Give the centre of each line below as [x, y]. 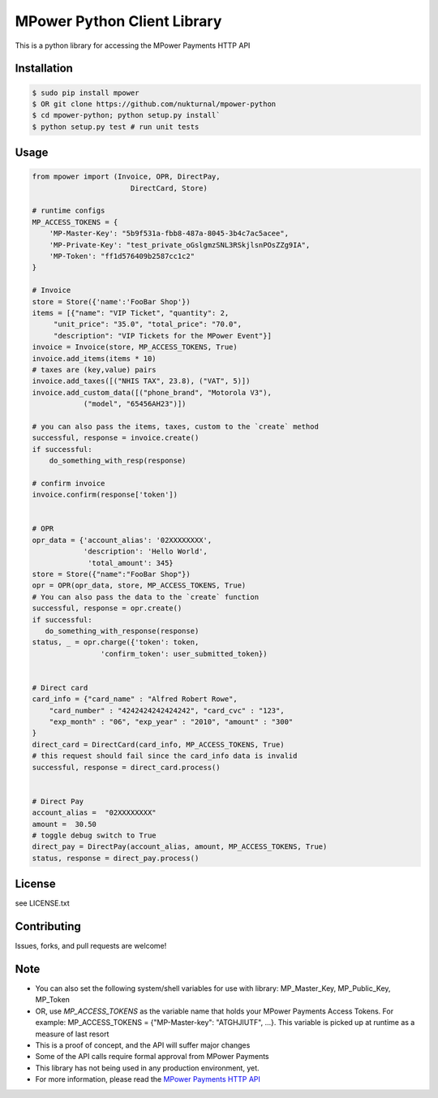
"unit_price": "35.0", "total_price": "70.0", [148, 324]
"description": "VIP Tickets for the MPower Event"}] [162, 336]
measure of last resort [72, 1034]
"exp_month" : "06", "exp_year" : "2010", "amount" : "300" [171, 722]
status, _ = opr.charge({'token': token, [116, 642]
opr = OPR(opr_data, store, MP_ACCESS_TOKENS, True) [139, 586]
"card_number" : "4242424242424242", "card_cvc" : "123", [167, 710]
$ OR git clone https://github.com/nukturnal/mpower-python [154, 104]
